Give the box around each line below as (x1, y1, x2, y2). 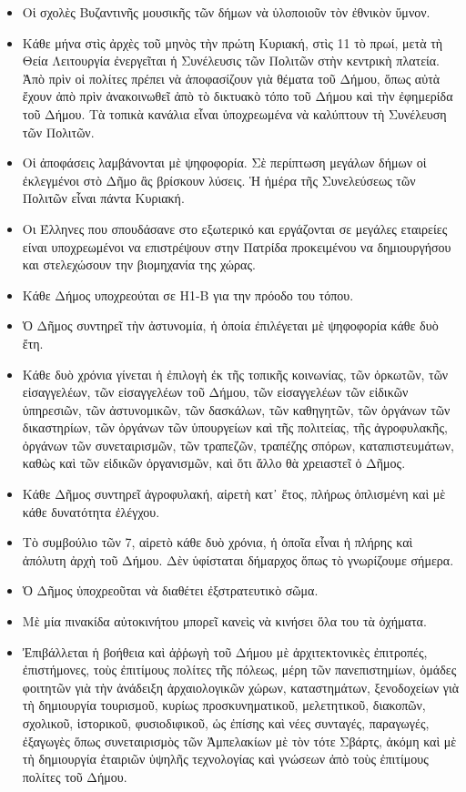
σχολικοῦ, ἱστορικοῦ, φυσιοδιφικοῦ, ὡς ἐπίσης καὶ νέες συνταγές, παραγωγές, (22, 714, 430, 732)
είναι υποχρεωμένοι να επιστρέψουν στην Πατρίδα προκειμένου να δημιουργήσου (22, 237, 451, 256)
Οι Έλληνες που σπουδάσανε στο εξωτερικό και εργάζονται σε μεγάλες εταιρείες (22, 218, 448, 238)
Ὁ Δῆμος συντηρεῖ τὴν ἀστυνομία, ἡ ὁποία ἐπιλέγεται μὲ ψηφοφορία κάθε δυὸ (22, 316, 439, 335)
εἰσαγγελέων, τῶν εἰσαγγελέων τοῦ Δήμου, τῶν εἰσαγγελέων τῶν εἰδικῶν (22, 382, 409, 401)
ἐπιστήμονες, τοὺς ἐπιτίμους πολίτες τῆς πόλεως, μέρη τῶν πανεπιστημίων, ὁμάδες (22, 660, 457, 679)
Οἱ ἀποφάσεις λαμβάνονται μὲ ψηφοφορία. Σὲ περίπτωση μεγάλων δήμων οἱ (22, 153, 427, 172)
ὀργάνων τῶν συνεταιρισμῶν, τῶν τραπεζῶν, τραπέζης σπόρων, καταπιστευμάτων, (22, 435, 454, 454)
